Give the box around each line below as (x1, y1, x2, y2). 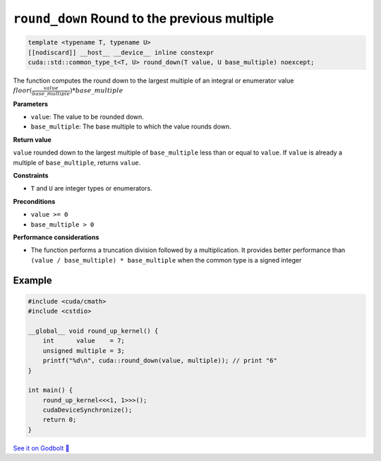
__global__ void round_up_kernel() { (28, 327, 159, 335)
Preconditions (13, 197, 56, 205)
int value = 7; (42, 337, 125, 345)
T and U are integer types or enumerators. (30, 184, 152, 193)
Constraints (13, 172, 49, 180)
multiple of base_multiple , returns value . (13, 158, 141, 167)
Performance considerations (13, 233, 99, 241)
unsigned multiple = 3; (42, 347, 125, 354)
